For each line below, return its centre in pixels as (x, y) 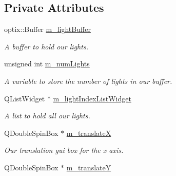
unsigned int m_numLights (47, 64)
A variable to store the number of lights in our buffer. (88, 81)
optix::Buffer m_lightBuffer (47, 29)
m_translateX (89, 133)
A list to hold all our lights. (47, 116)
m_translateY (89, 167)
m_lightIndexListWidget (92, 98)
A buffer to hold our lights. (46, 46)
